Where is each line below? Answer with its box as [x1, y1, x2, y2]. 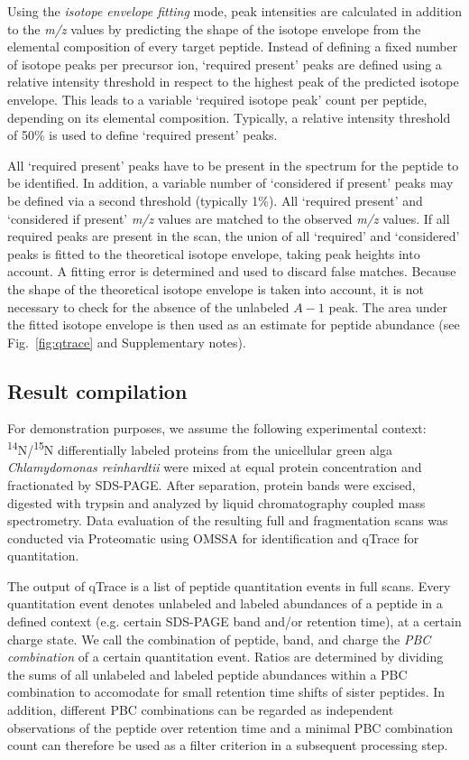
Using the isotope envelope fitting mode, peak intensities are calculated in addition [7, 2, 462, 20]
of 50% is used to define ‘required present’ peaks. [7, 125, 278, 144]
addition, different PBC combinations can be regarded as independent [7, 700, 394, 719]
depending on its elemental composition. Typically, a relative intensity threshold [7, 107, 451, 126]
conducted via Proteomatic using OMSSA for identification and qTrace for [7, 528, 419, 547]
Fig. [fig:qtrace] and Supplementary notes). [7, 332, 246, 351]
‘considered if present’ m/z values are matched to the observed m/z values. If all [7, 209, 450, 227]
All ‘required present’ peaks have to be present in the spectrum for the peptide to [7, 155, 459, 174]
